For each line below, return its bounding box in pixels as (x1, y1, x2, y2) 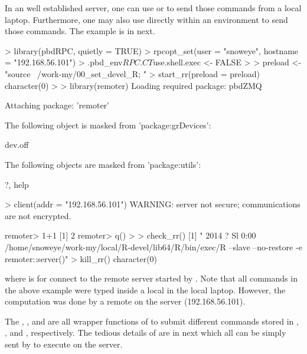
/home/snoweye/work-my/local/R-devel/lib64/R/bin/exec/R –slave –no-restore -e (5, 240, 302, 253)
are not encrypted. (5, 209, 71, 221)
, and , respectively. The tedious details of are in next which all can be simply (5, 326, 286, 339)
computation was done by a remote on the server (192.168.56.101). (5, 295, 246, 307)
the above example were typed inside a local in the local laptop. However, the (5, 283, 286, 296)
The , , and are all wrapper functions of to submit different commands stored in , (5, 315, 299, 327)
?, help (5, 178, 29, 190)
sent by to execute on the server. (5, 338, 123, 350)
